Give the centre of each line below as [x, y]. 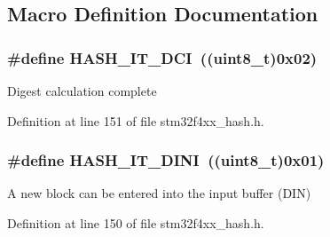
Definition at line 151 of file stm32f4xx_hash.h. [136, 120]
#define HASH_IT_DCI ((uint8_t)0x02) [162, 57]
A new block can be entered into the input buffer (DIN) [159, 193]
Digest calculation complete [82, 91]
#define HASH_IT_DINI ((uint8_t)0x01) [166, 160]
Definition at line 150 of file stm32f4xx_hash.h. [136, 223]
